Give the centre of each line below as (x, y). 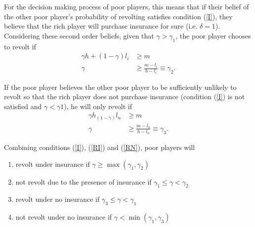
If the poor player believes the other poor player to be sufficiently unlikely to (120, 87)
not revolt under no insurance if (64, 217)
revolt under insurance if (53, 164)
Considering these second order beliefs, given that (79, 35)
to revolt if (20, 46)
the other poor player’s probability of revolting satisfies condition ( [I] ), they (118, 16)
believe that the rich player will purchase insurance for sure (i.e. (101, 26)
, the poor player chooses (213, 35)
